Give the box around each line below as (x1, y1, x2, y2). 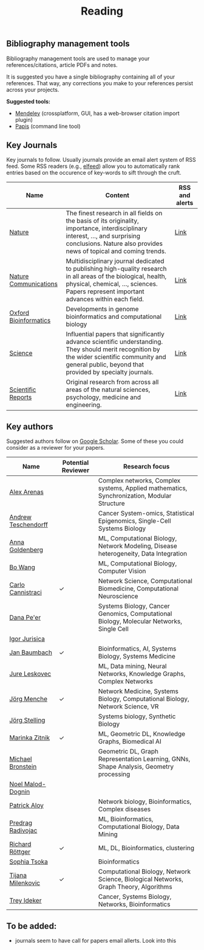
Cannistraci (9, 589, 42, 597)
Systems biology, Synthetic (98, 712, 176, 721)
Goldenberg (9, 546, 44, 554)
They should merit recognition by (66, 345, 160, 354)
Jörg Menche (9, 695, 47, 704)
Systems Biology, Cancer (98, 602, 170, 610)
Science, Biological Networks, (98, 875, 183, 884)
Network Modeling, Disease (98, 542, 177, 550)
